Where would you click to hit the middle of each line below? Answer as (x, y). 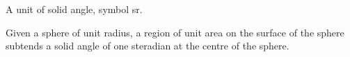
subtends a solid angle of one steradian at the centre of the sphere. (148, 46)
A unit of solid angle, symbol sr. (74, 9)
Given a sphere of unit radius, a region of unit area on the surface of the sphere (175, 32)
